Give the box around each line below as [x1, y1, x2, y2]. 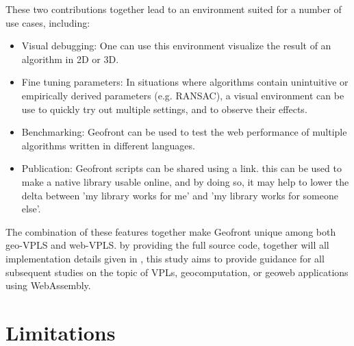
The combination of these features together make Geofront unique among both [5, 224, 336, 238]
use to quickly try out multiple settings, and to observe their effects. [21, 101, 307, 116]
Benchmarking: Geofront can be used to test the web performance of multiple [21, 125, 347, 139]
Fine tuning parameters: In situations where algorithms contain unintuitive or [21, 75, 349, 89]
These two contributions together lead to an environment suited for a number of [5, 2, 342, 16]
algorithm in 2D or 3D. [21, 51, 119, 66]
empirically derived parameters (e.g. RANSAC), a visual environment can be [21, 88, 344, 102]
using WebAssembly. [5, 278, 91, 293]
